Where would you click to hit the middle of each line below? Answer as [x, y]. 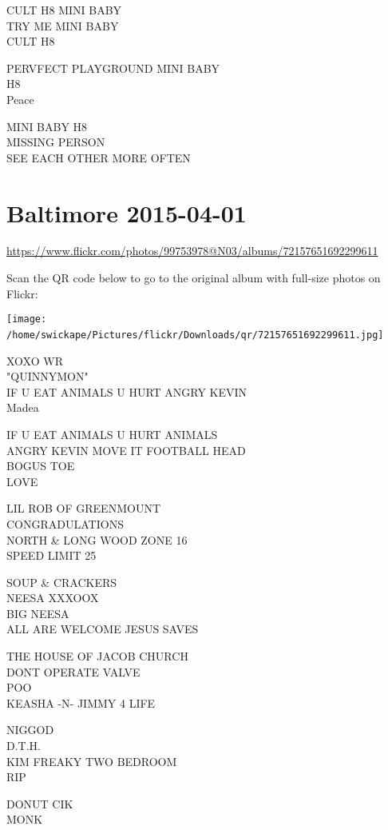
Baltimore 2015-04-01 [127, 212]
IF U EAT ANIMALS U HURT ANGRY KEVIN [127, 391]
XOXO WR [35, 360]
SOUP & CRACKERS [62, 582]
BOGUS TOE [41, 466]
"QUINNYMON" [48, 376]
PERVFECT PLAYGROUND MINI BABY [113, 68]
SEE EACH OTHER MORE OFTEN [99, 157]
